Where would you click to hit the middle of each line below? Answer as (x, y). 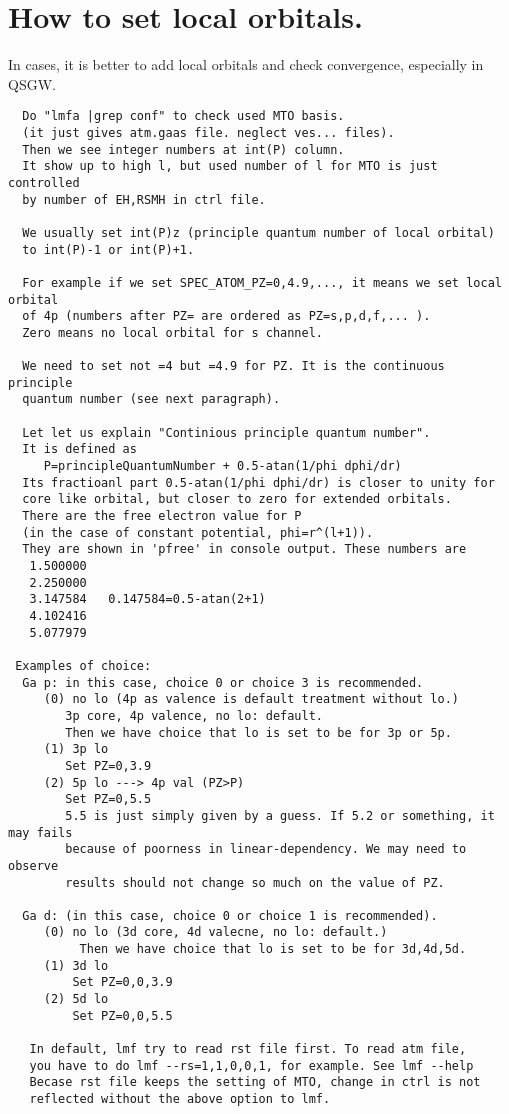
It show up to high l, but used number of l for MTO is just (230, 166)
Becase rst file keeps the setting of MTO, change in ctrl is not (255, 1082)
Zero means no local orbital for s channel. (172, 332)
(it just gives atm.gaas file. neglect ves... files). (208, 132)
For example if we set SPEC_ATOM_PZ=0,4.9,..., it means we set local (262, 282)
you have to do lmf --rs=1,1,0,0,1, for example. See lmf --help (251, 1065)
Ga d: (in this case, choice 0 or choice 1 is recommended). (230, 915)
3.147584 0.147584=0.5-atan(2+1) (147, 599)
